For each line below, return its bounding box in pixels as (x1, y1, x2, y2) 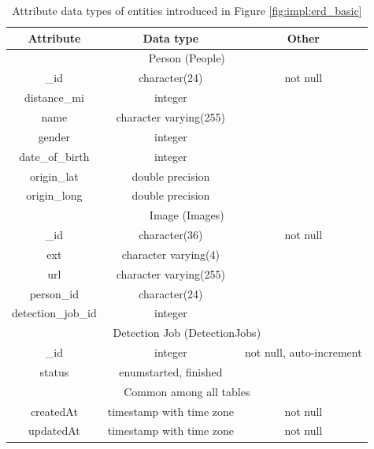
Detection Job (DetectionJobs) (113, 324, 261, 341)
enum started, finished (119, 363, 223, 380)
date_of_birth (19, 148, 90, 164)
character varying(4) (121, 245, 220, 262)
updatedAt (28, 422, 80, 439)
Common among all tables (124, 383, 250, 399)
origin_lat (29, 167, 79, 184)
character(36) (139, 226, 203, 243)
